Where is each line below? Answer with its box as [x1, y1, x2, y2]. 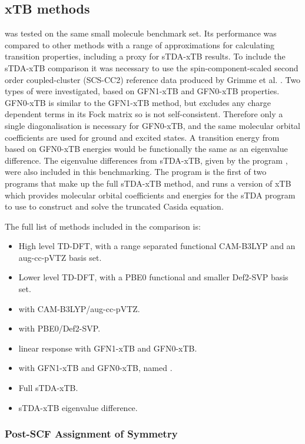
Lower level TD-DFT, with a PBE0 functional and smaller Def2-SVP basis [18, 271, 289, 283]
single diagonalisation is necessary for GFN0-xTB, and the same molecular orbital [5, 119, 300, 131]
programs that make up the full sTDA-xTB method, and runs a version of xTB [5, 177, 291, 189]
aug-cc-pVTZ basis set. [18, 251, 102, 263]
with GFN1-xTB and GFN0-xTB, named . [18, 362, 173, 374]
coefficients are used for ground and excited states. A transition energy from [5, 131, 280, 143]
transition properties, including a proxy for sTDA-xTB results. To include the [5, 50, 286, 62]
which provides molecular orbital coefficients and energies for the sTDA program [5, 188, 296, 201]
